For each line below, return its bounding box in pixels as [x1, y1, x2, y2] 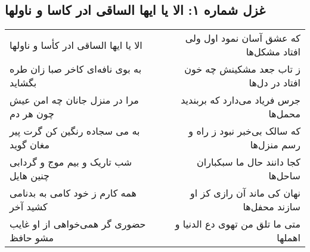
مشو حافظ [10, 231, 54, 245]
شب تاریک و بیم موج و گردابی [10, 155, 132, 169]
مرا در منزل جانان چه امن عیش [10, 93, 139, 107]
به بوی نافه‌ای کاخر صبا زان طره [10, 62, 142, 76]
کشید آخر [10, 200, 48, 214]
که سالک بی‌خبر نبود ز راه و [188, 124, 300, 138]
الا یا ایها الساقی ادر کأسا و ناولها [10, 38, 142, 52]
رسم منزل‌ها [250, 138, 300, 152]
